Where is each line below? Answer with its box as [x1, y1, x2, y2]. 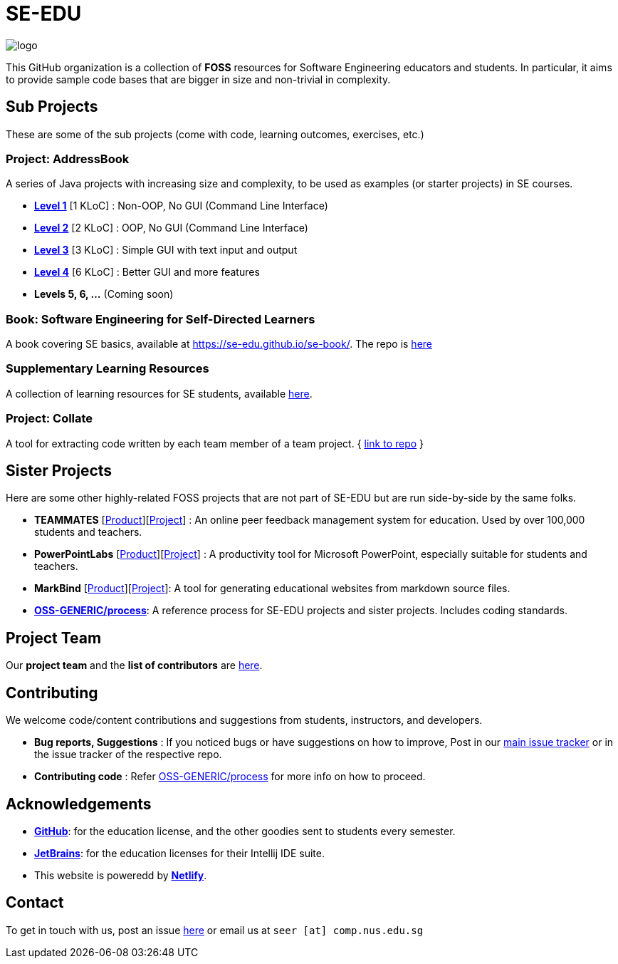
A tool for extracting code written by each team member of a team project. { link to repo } [6, 437, 424, 450]
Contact [6, 893, 64, 912]
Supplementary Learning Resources [6, 361, 209, 376]
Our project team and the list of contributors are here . [6, 659, 263, 672]
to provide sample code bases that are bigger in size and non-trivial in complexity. [6, 73, 391, 85]
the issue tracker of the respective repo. [34, 748, 222, 761]
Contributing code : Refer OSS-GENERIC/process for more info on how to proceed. [34, 770, 426, 783]
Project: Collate [6, 411, 93, 426]
